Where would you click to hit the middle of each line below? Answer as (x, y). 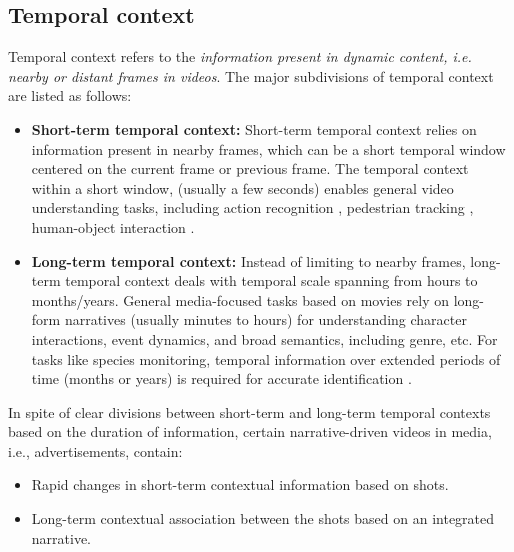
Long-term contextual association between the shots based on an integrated (263, 518)
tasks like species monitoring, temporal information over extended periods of (266, 358)
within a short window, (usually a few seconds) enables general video (242, 187)
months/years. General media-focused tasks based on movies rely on (240, 299)
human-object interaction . (113, 226)
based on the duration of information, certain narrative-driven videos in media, (250, 431)
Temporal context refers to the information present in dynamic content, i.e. (240, 56)
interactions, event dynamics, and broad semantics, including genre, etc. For (264, 338)
